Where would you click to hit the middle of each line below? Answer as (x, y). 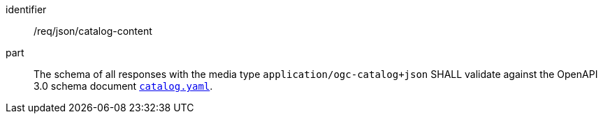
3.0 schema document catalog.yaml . (123, 86)
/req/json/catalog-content (93, 31)
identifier (26, 9)
